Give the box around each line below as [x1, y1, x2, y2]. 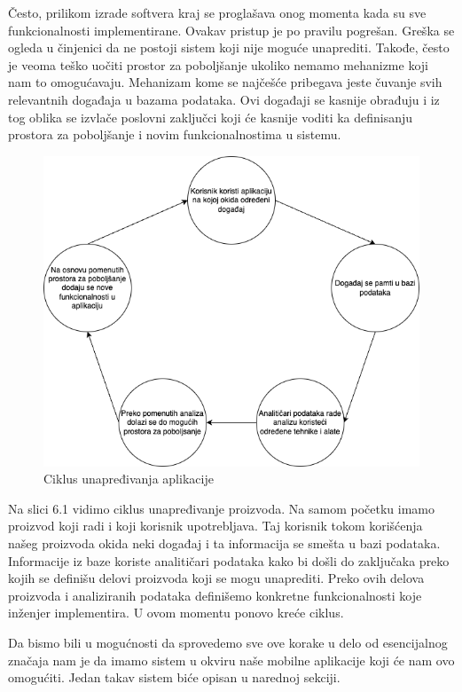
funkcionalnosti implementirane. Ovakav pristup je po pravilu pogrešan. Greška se [8, 20, 455, 39]
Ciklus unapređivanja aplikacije [43, 469, 214, 488]
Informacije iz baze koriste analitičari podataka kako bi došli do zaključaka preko [8, 551, 450, 570]
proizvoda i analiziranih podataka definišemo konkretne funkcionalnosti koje [8, 586, 422, 604]
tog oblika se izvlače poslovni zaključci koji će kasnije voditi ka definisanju [8, 107, 413, 126]
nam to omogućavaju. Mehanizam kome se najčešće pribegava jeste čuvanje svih [8, 73, 442, 91]
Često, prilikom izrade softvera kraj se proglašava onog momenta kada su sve [8, 4, 427, 21]
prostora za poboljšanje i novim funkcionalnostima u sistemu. [8, 125, 341, 144]
